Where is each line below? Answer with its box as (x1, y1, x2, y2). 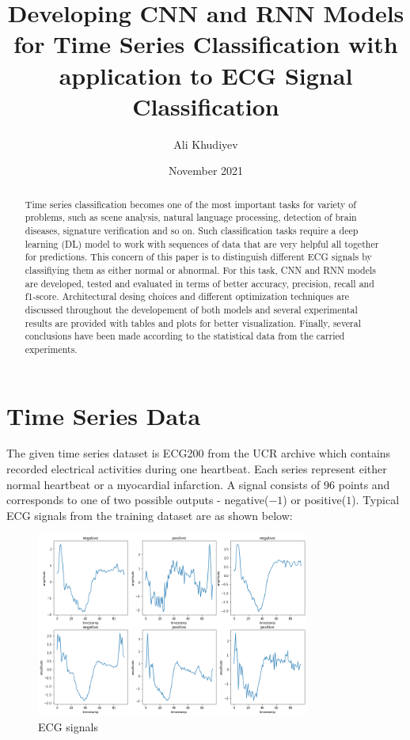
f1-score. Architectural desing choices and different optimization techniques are (25, 290, 350, 303)
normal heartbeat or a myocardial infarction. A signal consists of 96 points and (6, 476, 390, 492)
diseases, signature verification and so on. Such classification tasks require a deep (25, 223, 359, 237)
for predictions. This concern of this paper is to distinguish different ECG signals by (25, 250, 372, 264)
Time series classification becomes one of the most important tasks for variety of (25, 197, 356, 211)
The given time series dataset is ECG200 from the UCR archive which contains (6, 445, 391, 461)
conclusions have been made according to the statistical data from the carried (25, 329, 345, 343)
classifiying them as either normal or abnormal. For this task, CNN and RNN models (25, 263, 376, 276)
